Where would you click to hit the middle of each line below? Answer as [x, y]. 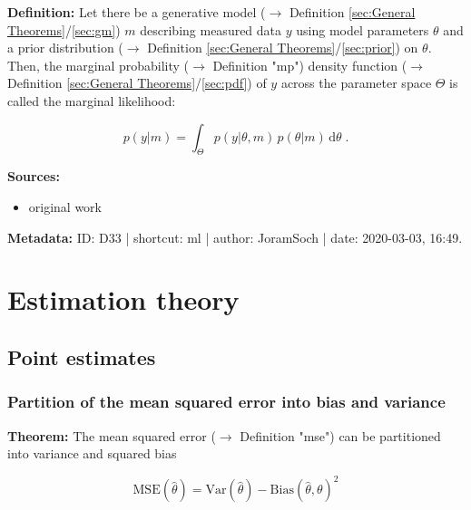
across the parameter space [356, 83]
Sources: [34, 176]
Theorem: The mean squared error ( [112, 435]
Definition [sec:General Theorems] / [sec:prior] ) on [283, 48]
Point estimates [82, 356]
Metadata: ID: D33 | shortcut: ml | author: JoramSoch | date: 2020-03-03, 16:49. [235, 237]
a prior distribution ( [65, 48]
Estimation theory [123, 299]
